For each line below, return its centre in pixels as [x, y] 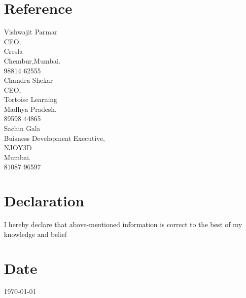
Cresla [14, 51]
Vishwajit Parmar [31, 32]
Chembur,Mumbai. [32, 60]
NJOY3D [18, 148]
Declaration [44, 201]
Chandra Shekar [29, 80]
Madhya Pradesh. [30, 109]
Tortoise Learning [31, 99]
